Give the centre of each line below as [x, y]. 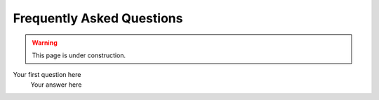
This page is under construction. [79, 55]
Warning [45, 43]
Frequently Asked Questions [98, 18]
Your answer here [56, 85]
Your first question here [47, 75]
